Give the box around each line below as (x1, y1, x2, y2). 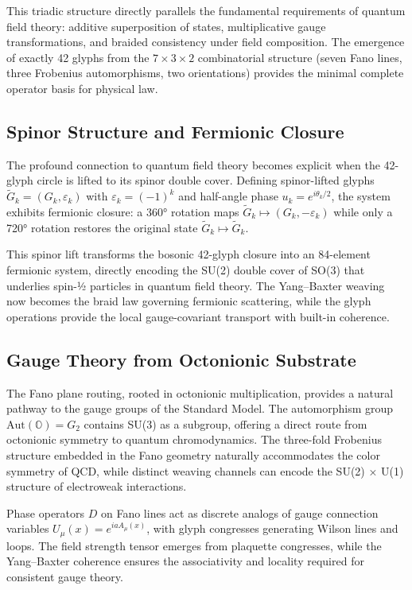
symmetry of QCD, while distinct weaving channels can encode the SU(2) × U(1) (6, 462, 404, 479)
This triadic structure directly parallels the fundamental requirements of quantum (6, 2, 406, 18)
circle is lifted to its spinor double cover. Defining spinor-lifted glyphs (37, 172, 375, 188)
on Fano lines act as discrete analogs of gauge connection (100, 504, 379, 521)
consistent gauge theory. (6, 568, 123, 584)
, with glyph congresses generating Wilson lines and (146, 520, 398, 537)
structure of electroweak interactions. (6, 478, 187, 495)
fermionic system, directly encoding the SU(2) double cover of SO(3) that (6, 261, 365, 278)
